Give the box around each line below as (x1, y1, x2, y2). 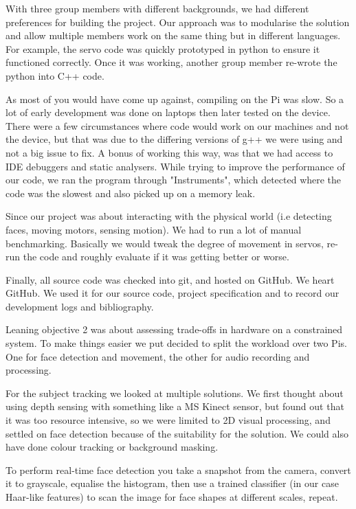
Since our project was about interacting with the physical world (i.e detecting (5, 209, 332, 223)
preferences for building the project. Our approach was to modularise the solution (5, 14, 350, 29)
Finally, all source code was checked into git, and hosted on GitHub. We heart (5, 272, 335, 286)
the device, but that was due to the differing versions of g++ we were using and (5, 132, 343, 146)
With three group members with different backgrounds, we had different (5, 1, 309, 15)
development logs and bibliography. (5, 299, 154, 313)
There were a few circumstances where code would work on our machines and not (5, 118, 349, 133)
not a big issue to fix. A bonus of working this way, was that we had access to (5, 145, 333, 159)
